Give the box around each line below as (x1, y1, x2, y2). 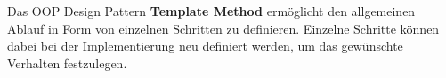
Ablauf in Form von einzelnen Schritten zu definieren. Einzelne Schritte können (7, 19, 440, 37)
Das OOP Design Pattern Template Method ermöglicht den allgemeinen (7, 2, 416, 19)
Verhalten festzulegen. (7, 53, 127, 72)
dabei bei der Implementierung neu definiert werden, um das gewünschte (7, 36, 403, 55)
